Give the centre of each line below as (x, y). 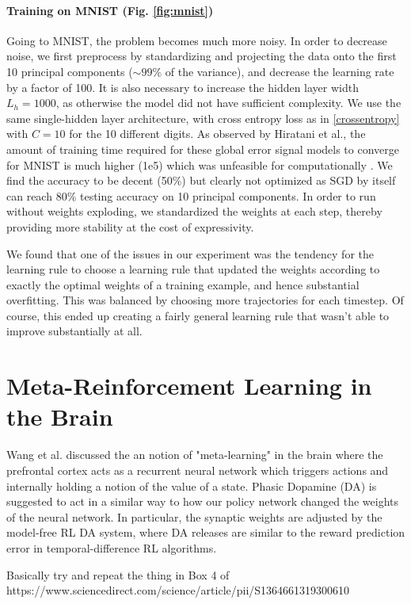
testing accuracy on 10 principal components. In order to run (228, 195)
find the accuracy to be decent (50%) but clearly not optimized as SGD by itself (201, 180)
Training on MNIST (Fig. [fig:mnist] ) (110, 10)
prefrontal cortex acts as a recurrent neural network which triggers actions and (198, 470)
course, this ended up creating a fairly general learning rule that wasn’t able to (198, 315)
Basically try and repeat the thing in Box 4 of (118, 574)
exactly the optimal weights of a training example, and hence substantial (183, 284)
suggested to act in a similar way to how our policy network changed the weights (203, 501)
